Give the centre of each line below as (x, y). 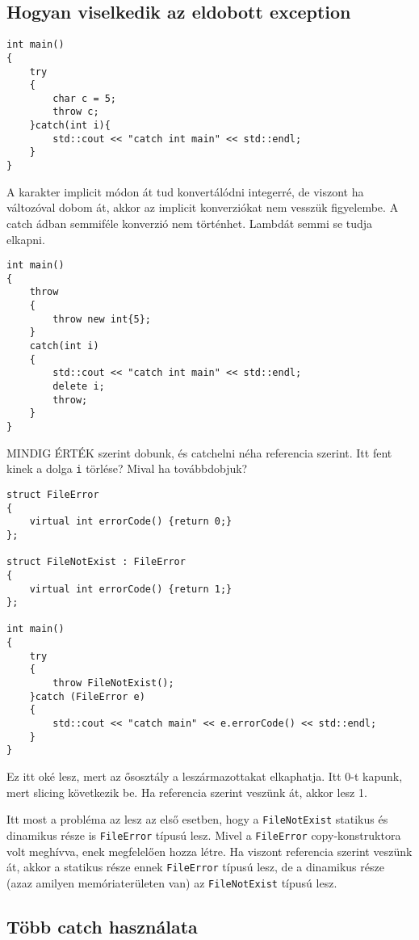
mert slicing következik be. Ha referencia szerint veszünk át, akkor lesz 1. (187, 792)
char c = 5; (85, 98)
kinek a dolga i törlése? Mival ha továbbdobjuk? (127, 468)
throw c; (76, 112)
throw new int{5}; (102, 319)
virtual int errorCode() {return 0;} (131, 522)
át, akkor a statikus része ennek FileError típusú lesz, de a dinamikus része (195, 867)
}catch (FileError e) (87, 696)
